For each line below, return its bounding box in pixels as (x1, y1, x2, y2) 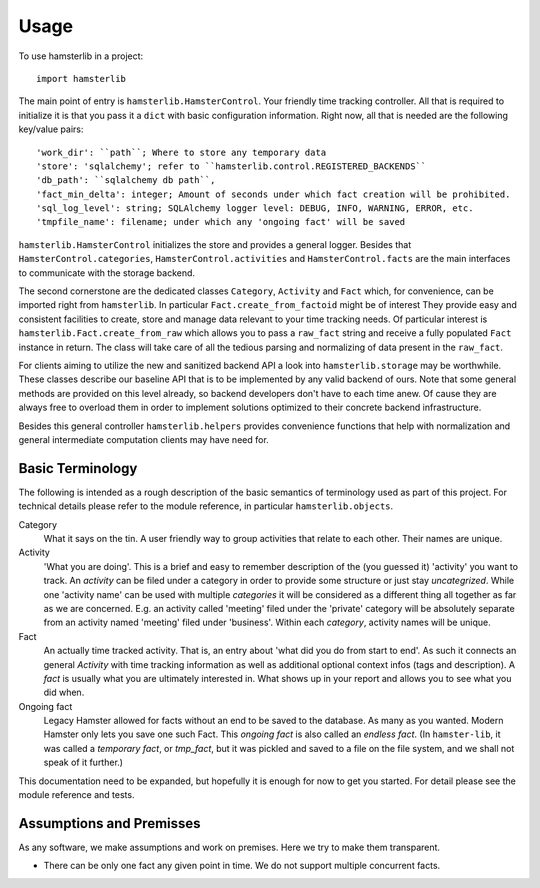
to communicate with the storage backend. (18, 266, 195, 279)
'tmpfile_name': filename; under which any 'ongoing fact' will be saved (36, 216, 406, 228)
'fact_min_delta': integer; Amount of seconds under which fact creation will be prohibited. (36, 188, 511, 200)
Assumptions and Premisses (18, 815, 201, 832)
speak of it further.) (43, 756, 124, 769)
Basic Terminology (18, 460, 138, 477)
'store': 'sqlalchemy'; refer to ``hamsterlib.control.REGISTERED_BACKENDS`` (36, 160, 427, 172)
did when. (43, 686, 85, 699)
